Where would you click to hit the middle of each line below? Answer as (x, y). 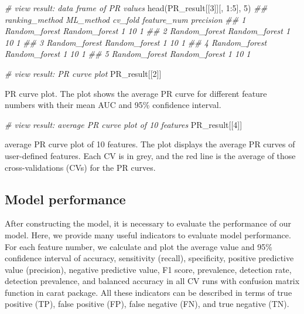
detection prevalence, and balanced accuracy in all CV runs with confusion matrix (152, 281)
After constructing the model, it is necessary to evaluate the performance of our (148, 223)
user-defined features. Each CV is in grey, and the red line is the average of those (150, 155)
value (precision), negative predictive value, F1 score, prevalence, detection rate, (148, 269)
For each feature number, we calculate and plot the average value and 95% (139, 246)
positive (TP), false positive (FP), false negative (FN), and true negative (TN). (147, 304)
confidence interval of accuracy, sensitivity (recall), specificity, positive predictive (149, 258)
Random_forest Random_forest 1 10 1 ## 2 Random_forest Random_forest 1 (148, 31)
